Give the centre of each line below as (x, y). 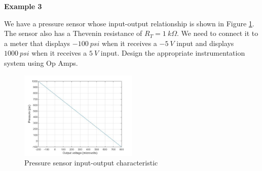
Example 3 (23, 6)
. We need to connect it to (218, 33)
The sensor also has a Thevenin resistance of (73, 33)
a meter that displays (37, 43)
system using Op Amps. (41, 62)
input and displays (205, 43)
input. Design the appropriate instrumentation (173, 53)
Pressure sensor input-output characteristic (91, 163)
